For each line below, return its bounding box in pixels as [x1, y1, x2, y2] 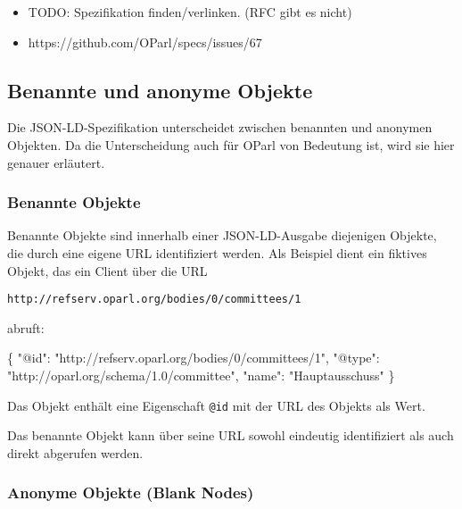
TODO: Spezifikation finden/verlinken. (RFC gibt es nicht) [28, 3, 352, 21]
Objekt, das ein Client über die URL [7, 261, 208, 280]
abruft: [7, 318, 45, 337]
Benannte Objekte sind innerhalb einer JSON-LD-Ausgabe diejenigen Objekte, [7, 226, 437, 245]
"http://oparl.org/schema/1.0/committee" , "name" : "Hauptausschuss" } [7, 366, 395, 385]
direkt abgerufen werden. [7, 443, 144, 462]
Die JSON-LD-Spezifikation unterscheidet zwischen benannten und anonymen [7, 118, 433, 137]
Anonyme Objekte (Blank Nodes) [7, 481, 254, 504]
